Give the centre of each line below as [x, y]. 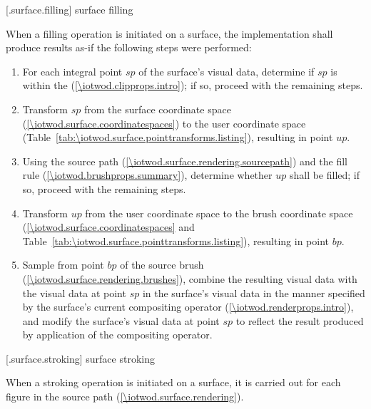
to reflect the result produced [300, 320]
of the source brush [162, 265]
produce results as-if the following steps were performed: [129, 47]
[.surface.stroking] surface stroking [80, 358]
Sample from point [63, 265]
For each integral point [72, 71]
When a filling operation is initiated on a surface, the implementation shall [169, 33]
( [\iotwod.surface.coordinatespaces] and [108, 227]
